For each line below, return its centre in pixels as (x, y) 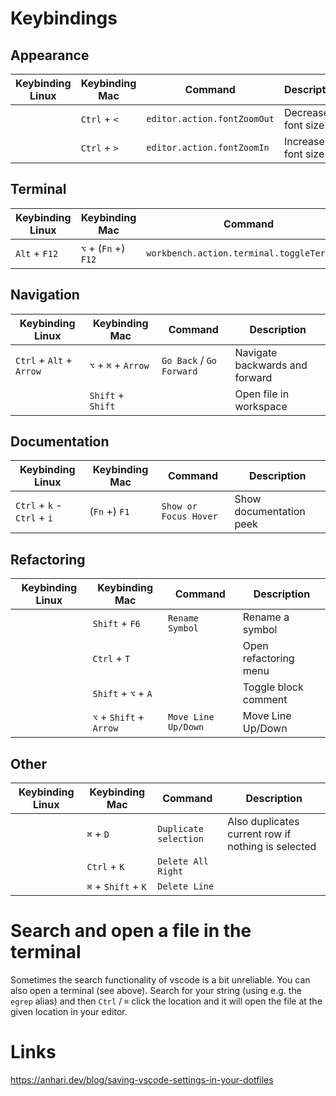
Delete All (183, 861)
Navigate (256, 352)
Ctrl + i (34, 518)
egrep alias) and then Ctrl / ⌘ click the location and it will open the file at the (166, 1001)
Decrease (306, 112)
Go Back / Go (189, 360)
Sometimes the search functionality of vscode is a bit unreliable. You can (160, 980)
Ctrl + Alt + (44, 360)
